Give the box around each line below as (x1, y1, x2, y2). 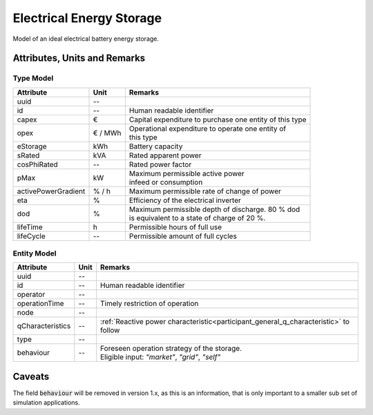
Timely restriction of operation (100, 299, 199, 309)
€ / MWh (93, 128, 122, 137)
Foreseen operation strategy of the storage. (100, 344, 242, 354)
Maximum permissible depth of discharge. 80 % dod (128, 204, 300, 214)
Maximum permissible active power (128, 168, 245, 178)
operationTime (17, 299, 65, 309)
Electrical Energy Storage (12, 10, 162, 26)
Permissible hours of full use (128, 222, 222, 231)
